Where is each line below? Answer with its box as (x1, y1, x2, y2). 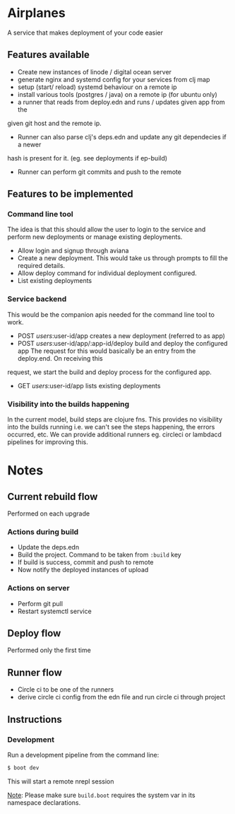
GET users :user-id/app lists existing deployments (17, 381, 161, 390)
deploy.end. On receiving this (17, 354, 104, 362)
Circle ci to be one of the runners (17, 685, 114, 694)
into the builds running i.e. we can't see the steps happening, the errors (7, 423, 215, 431)
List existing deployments (17, 277, 92, 285)
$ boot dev (7, 764, 40, 772)
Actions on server (7, 583, 70, 593)
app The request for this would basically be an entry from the (17, 347, 196, 355)
